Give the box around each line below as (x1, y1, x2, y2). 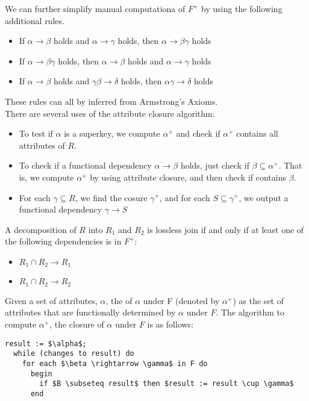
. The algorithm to (216, 306, 284, 319)
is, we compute (19, 170, 74, 183)
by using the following (201, 2, 282, 14)
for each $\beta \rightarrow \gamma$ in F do (22, 359, 208, 368)
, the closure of (49, 318, 104, 330)
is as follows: (147, 318, 194, 330)
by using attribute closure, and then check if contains (90, 170, 286, 183)
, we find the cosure (75, 191, 148, 204)
